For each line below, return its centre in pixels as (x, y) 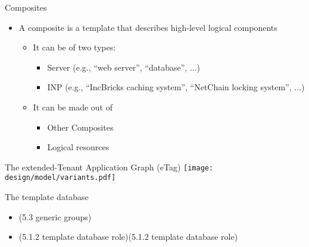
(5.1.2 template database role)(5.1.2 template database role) (128, 237)
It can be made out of (73, 107)
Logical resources (78, 147)
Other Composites (80, 127)
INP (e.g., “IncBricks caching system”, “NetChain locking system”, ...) (176, 87)
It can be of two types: (74, 47)
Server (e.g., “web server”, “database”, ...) (124, 67)
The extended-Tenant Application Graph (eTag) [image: (109, 167)
